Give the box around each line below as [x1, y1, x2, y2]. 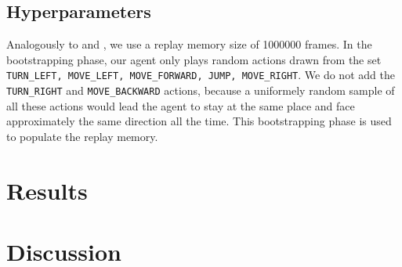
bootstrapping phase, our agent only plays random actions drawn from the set [6, 51, 382, 67]
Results [6, 174, 88, 206]
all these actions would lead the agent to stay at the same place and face [6, 97, 355, 114]
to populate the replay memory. [6, 128, 158, 144]
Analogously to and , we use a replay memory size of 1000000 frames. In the [6, 36, 372, 52]
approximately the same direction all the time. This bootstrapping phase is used [6, 113, 392, 129]
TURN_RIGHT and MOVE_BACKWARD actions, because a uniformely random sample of [6, 82, 395, 99]
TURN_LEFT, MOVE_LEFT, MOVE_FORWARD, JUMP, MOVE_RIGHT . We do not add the [6, 67, 395, 83]
